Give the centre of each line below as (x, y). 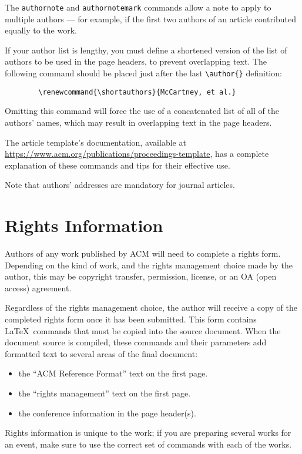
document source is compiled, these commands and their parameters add (136, 342)
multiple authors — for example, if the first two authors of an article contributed (150, 19)
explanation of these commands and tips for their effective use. (118, 165)
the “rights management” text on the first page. (105, 393)
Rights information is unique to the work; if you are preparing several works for (148, 433)
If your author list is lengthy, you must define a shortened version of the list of (146, 50)
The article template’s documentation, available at (95, 142)
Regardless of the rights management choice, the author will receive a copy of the (151, 307)
